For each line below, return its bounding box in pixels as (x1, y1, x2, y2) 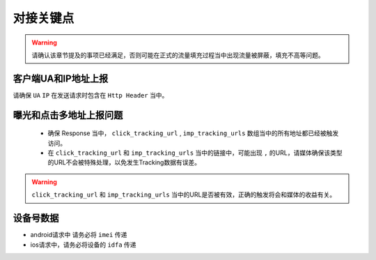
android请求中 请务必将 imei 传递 (30, 231, 127, 239)
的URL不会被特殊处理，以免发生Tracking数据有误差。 (47, 158, 201, 167)
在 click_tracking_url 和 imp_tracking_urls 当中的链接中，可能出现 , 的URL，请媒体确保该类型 (47, 148, 343, 157)
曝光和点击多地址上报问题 (13, 109, 123, 121)
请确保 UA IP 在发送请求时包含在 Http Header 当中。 (13, 91, 169, 99)
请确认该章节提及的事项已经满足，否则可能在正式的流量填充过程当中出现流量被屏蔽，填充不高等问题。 (31, 51, 324, 59)
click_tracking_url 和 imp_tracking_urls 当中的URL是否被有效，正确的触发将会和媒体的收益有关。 (31, 190, 336, 199)
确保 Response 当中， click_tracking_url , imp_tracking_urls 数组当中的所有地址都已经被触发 (47, 129, 339, 137)
